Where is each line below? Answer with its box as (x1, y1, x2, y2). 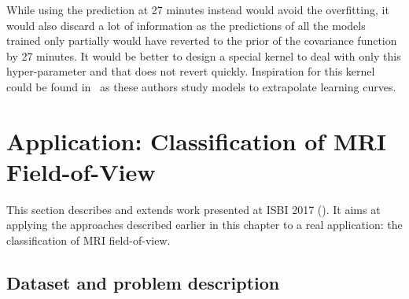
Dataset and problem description (6, 271, 280, 295)
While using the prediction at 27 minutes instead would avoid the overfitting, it (6, 2, 389, 17)
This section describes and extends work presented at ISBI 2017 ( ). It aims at (6, 201, 381, 217)
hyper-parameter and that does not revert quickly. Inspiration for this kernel (6, 63, 375, 79)
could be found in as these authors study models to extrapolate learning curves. (6, 78, 396, 94)
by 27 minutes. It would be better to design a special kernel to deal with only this (6, 47, 401, 64)
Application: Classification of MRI (6, 124, 386, 157)
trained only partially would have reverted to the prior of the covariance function (6, 32, 397, 49)
